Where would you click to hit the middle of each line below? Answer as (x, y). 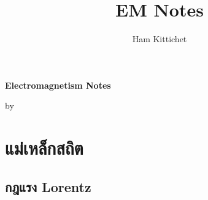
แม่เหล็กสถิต (44, 148)
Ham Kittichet (160, 39)
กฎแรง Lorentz (48, 186)
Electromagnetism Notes (58, 85)
